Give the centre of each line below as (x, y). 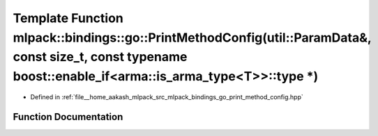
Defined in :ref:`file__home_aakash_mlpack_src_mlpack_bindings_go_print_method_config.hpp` (167, 96)
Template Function (68, 18)
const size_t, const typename (100, 57)
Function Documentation (68, 117)
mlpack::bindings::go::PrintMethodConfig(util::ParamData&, (192, 37)
